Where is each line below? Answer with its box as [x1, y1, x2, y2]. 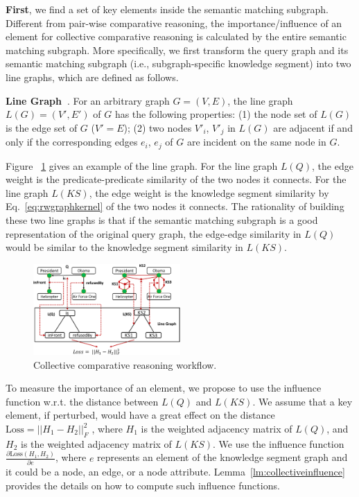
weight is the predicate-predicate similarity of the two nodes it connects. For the [6, 172, 347, 186]
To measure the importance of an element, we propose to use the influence [6, 381, 322, 395]
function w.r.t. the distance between [6, 394, 159, 408]
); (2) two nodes [123, 120, 192, 134]
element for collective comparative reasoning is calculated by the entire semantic [6, 29, 347, 44]
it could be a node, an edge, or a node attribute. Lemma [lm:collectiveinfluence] [6, 464, 345, 479]
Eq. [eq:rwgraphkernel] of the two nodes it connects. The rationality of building [6, 199, 344, 213]
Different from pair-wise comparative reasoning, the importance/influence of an [6, 15, 342, 30]
